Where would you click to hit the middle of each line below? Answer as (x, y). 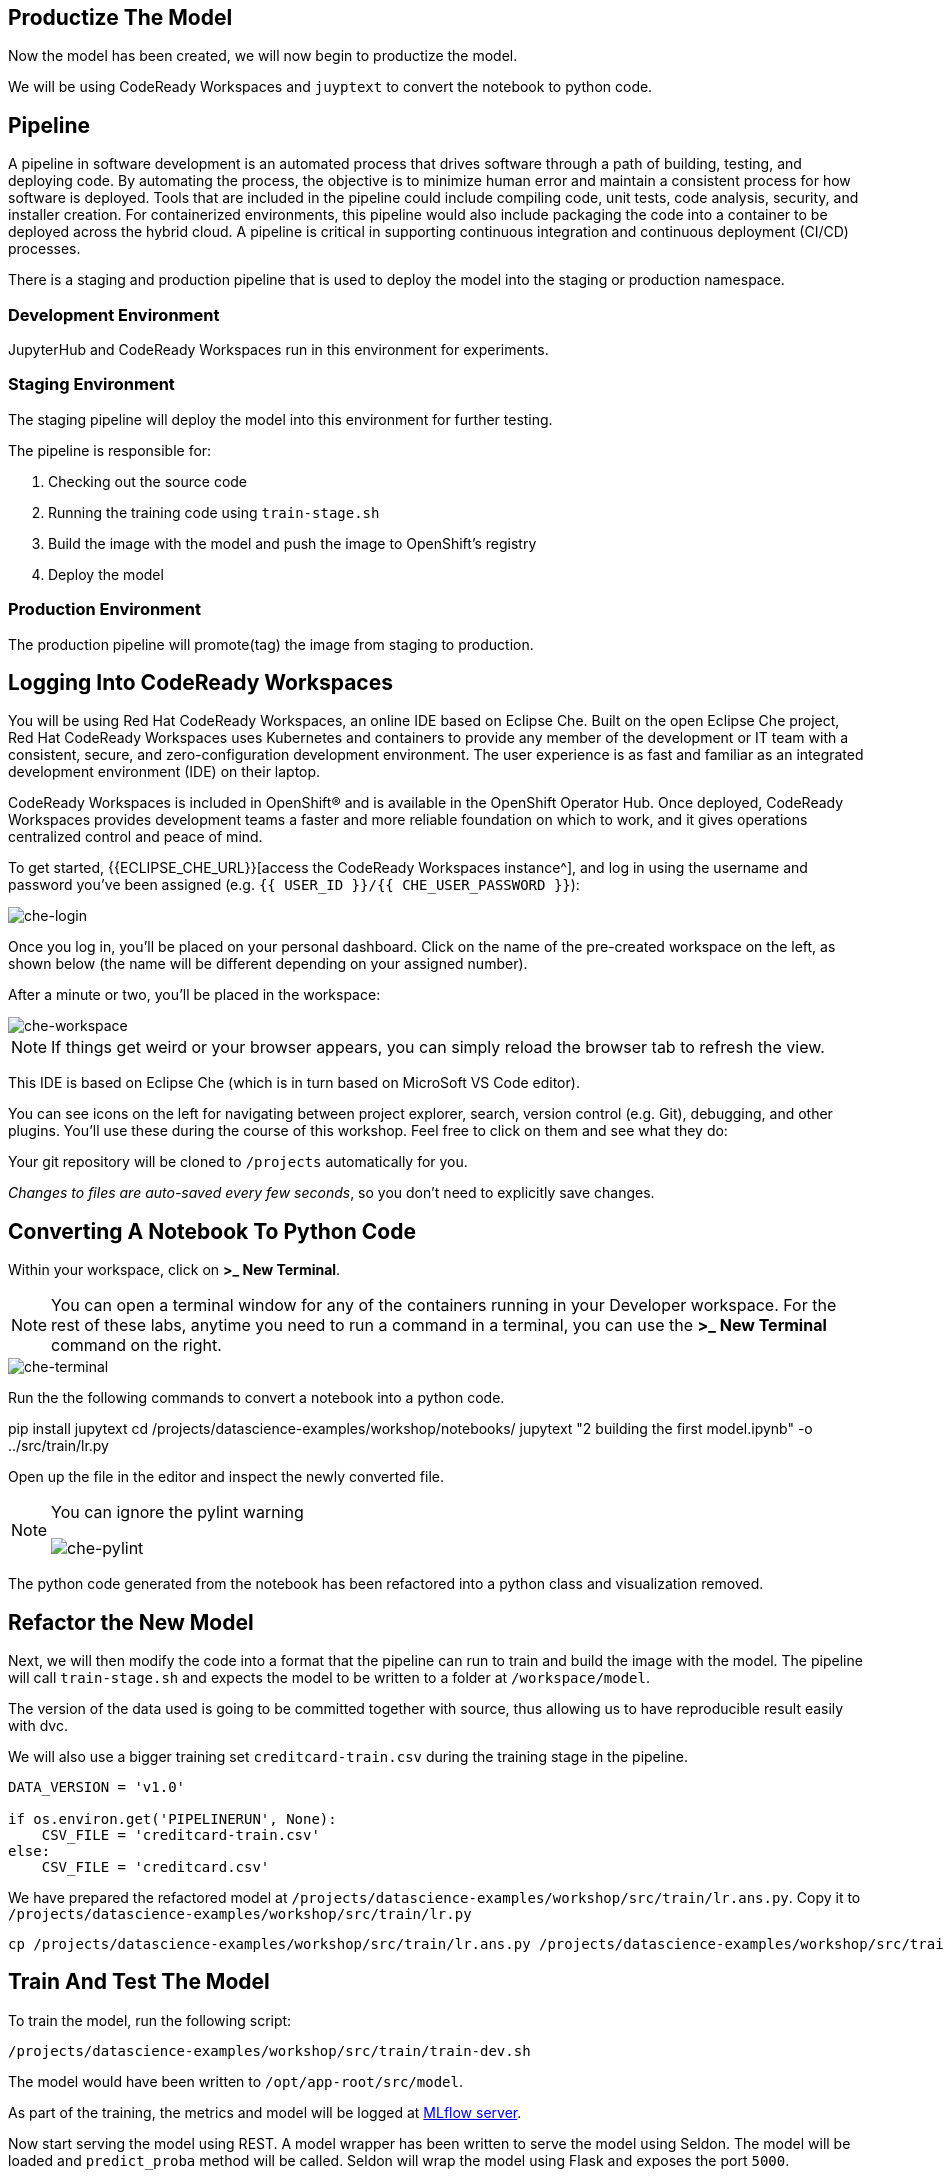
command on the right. (136, 1345)
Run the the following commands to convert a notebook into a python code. (256, 1398)
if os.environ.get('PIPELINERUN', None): (172, 1819)
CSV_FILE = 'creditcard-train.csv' (180, 1835)
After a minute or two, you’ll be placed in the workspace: (194, 995)
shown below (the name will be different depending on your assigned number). (268, 964)
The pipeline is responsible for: (110, 450)
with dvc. (38, 1726)
